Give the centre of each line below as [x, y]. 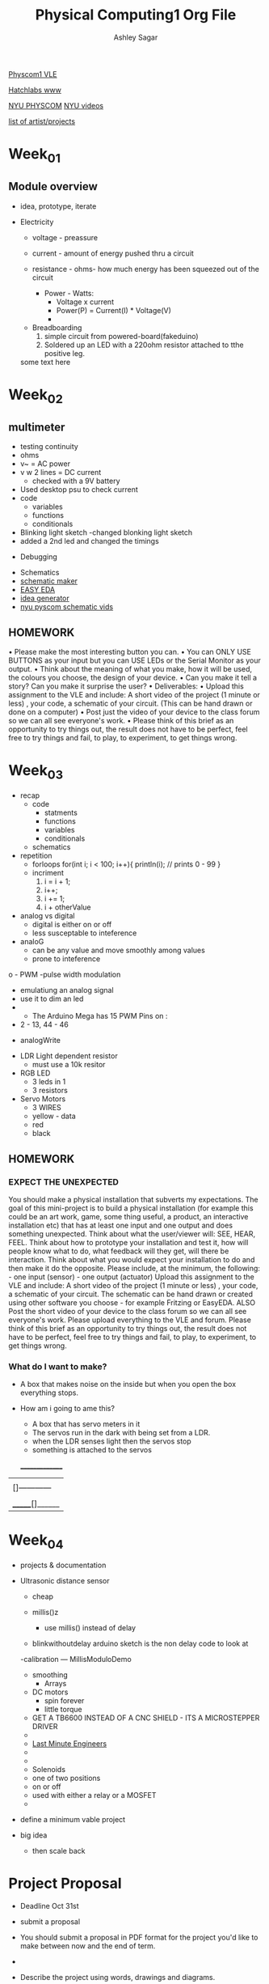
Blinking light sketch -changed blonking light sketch [106, 532]
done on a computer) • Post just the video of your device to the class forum [134, 712]
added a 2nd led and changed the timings [89, 541]
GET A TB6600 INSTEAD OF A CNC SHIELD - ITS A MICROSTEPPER [146, 1718]
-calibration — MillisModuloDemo [76, 1659]
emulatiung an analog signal [67, 990]
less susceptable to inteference [84, 933]
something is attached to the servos [92, 1450]
